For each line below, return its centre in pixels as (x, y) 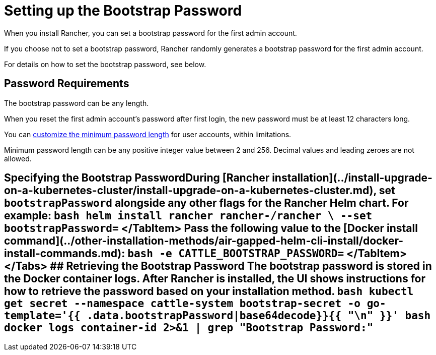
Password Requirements (67, 84)
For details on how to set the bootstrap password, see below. (105, 64)
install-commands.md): (65, 254)
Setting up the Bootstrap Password (123, 11)
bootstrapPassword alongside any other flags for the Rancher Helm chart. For (206, 203)
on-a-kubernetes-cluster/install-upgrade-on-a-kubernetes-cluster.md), (190, 191)
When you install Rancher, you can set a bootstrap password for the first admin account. (151, 33)
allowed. (18, 158)
